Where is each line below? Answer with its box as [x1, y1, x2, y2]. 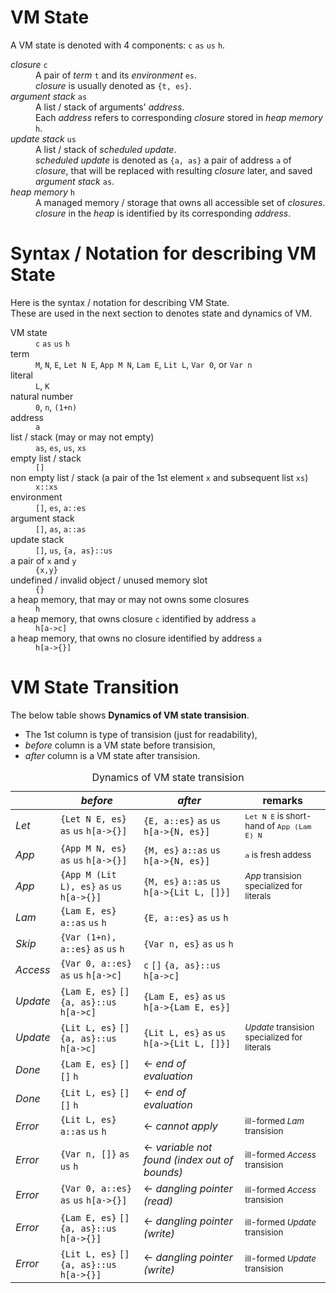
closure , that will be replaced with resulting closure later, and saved [35, 164, 313, 176]
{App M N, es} [59, 842, 128, 854]
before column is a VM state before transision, [24, 739, 216, 751]
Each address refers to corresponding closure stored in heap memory [35, 111, 323, 123]
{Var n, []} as [59, 1148, 130, 1160]
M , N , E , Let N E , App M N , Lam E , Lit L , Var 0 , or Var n [35, 358, 253, 370]
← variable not [143, 1140, 213, 1154]
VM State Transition [10, 676, 180, 699]
